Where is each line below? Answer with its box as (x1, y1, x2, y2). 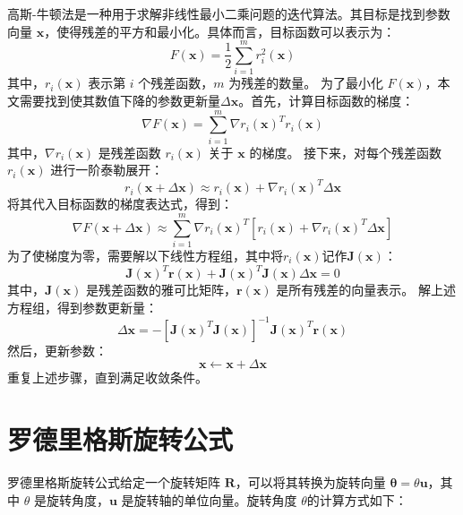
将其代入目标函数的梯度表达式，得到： (7, 194, 233, 213)
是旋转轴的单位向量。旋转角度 (121, 490, 297, 509)
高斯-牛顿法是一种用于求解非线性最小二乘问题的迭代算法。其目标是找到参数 (7, 4, 450, 22)
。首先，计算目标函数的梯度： (238, 90, 415, 109)
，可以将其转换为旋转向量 (235, 473, 386, 492)
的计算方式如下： (306, 490, 407, 509)
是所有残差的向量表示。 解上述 (276, 280, 456, 299)
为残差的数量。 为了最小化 (228, 73, 383, 92)
